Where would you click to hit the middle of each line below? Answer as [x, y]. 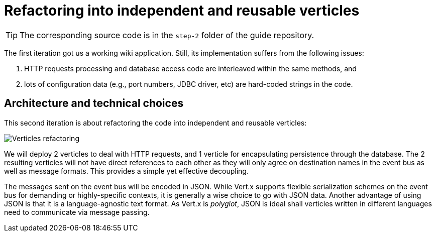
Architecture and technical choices [94, 103]
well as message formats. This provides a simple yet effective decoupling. [126, 171]
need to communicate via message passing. [77, 212]
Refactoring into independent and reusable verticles [182, 11]
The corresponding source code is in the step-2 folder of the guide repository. [167, 35]
